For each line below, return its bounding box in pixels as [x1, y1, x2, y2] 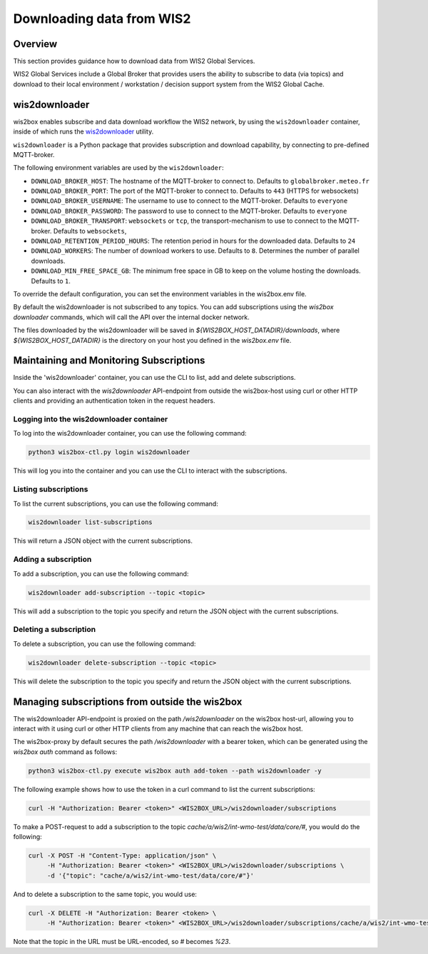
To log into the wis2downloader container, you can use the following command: [13, 429, 247, 438]
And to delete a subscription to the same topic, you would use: [13, 890, 198, 898]
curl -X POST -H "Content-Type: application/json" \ [28, 852, 217, 860]
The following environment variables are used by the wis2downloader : [13, 164, 224, 172]
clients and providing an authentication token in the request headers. [13, 396, 215, 405]
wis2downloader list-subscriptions [28, 518, 153, 526]
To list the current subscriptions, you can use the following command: [13, 499, 219, 508]
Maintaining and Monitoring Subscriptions [13, 354, 205, 367]
